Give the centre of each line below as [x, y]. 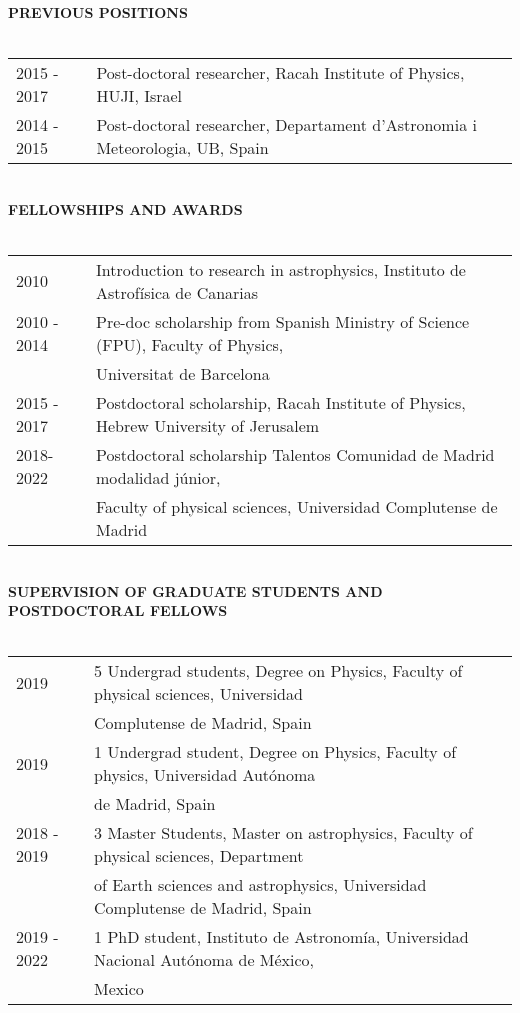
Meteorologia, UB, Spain [182, 148]
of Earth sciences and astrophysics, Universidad [260, 885]
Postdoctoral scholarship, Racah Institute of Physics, [280, 402]
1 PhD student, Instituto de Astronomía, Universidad [281, 937]
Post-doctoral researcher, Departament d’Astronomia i [286, 125]
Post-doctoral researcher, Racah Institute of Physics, [280, 73]
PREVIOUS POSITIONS [98, 12]
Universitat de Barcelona [182, 373]
